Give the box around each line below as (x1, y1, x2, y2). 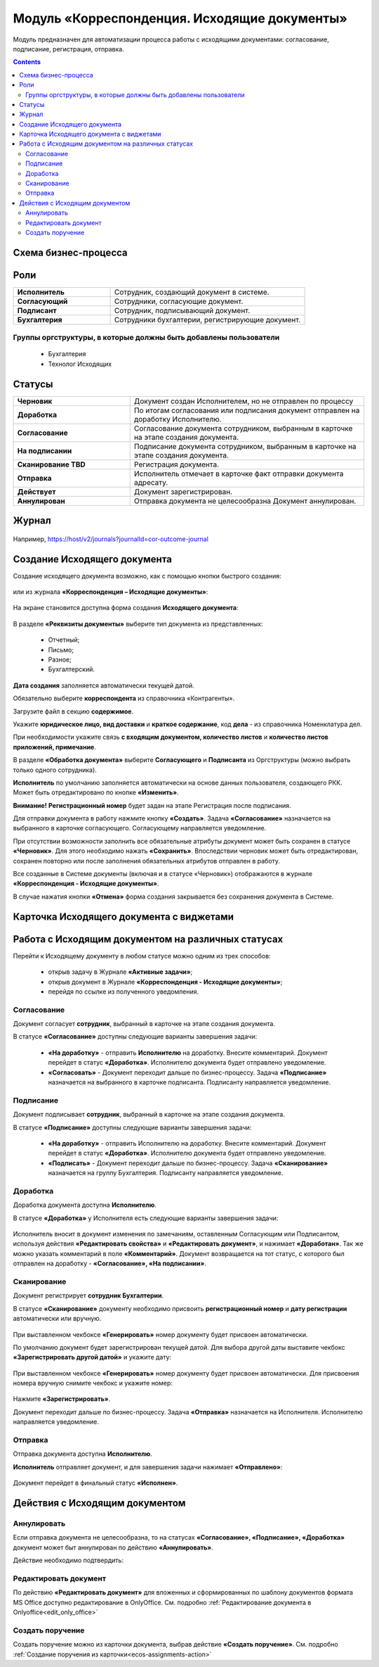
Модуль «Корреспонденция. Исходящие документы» (13, 11, 347, 26)
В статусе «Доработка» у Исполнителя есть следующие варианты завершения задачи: (13, 1214, 279, 1222)
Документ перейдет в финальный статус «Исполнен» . (13, 1478, 178, 1488)
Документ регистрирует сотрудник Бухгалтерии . (13, 1291, 164, 1300)
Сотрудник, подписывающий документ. (114, 305, 251, 315)
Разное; (48, 655, 72, 664)
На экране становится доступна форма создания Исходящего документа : (13, 604, 239, 612)
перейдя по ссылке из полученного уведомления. (48, 987, 199, 996)
